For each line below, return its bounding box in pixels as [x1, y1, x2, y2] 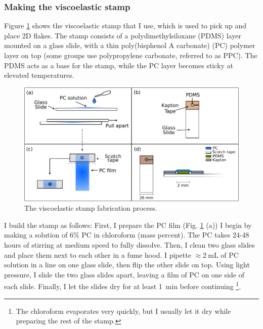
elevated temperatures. [4, 70, 74, 80]
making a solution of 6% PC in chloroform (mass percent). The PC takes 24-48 [4, 229, 249, 240]
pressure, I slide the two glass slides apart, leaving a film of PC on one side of [4, 269, 244, 279]
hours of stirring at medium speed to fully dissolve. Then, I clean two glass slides [4, 240, 255, 250]
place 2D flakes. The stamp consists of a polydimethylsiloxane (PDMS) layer [4, 30, 241, 40]
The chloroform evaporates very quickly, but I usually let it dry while [16, 305, 231, 316]
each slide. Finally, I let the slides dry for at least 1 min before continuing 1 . [4, 279, 241, 292]
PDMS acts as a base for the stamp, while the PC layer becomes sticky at [4, 60, 233, 70]
